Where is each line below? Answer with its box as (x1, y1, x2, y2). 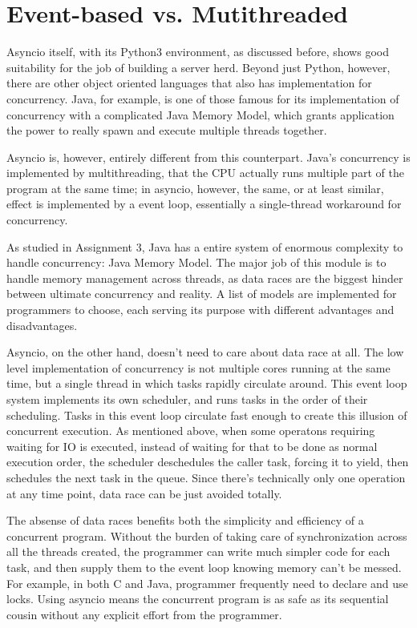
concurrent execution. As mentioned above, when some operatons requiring (6, 422, 375, 439)
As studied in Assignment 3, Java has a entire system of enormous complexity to (6, 238, 403, 255)
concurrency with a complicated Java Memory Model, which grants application (6, 106, 395, 123)
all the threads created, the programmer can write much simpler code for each (6, 543, 391, 560)
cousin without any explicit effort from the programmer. (6, 606, 282, 622)
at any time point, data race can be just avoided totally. (6, 485, 282, 501)
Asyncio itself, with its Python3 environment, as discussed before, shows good (6, 43, 389, 60)
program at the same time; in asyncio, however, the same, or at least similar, (6, 179, 384, 196)
